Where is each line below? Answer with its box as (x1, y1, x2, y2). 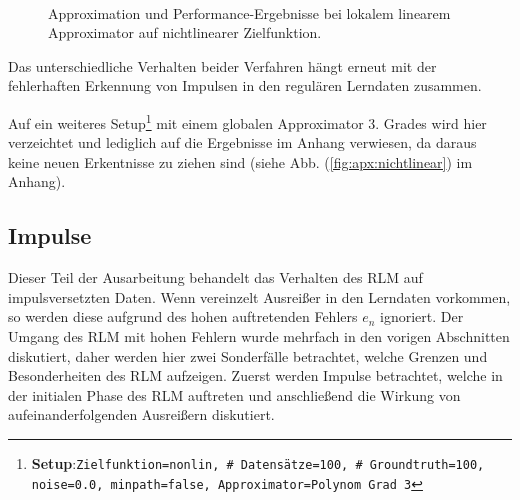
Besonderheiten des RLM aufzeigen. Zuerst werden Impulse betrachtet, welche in (8, 365, 503, 386)
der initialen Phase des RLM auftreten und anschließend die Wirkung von (8, 384, 461, 405)
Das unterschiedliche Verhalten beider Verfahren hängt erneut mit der (8, 55, 437, 76)
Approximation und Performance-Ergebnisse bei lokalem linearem (48, 2, 451, 23)
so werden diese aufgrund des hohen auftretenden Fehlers (8, 306, 358, 327)
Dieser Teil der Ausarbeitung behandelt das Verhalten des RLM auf (8, 267, 423, 288)
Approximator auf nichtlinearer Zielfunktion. (48, 22, 322, 43)
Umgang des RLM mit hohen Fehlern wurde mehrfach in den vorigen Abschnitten (8, 325, 510, 346)
